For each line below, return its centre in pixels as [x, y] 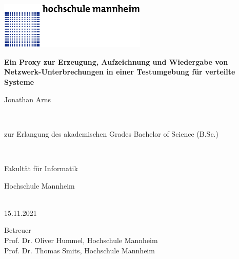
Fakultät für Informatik [41, 168]
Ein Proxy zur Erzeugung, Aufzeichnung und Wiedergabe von [116, 61]
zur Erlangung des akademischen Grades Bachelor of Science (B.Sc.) [111, 133]
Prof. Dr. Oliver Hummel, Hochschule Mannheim [81, 240]
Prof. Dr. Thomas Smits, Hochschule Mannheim [79, 250]
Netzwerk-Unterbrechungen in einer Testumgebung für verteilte [120, 72]
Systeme [19, 82]
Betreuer [18, 230]
